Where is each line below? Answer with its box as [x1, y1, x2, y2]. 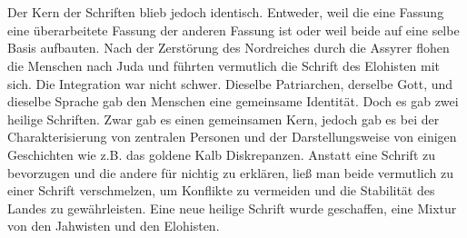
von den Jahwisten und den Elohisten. [7, 216, 220, 235]
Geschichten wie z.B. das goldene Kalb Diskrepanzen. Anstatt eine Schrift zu [7, 144, 436, 164]
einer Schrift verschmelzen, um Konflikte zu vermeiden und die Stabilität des [7, 181, 435, 200]
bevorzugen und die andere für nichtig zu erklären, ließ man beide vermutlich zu [7, 163, 454, 182]
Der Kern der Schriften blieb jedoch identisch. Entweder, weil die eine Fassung [7, 3, 444, 22]
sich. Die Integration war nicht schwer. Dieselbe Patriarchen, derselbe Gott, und [7, 74, 453, 93]
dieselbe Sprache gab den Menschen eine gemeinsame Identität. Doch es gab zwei [7, 92, 459, 111]
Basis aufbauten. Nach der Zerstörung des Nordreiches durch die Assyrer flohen [7, 38, 450, 57]
